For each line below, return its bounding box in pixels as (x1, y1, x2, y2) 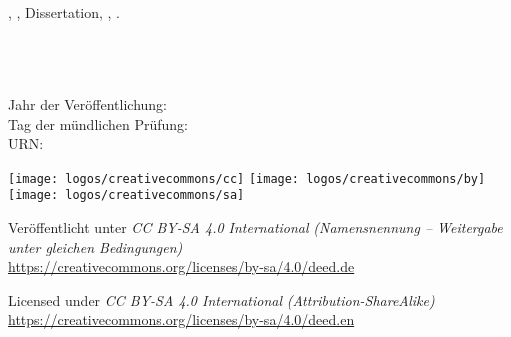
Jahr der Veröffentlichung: (8, 93, 167, 114)
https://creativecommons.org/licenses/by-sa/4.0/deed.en (8, 309, 355, 330)
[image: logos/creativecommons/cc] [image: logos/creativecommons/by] (8, 171, 486, 186)
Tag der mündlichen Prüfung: (8, 113, 188, 134)
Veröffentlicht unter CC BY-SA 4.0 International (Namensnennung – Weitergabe (8, 217, 503, 238)
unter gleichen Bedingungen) (8, 236, 183, 257)
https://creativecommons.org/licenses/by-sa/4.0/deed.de (8, 256, 355, 277)
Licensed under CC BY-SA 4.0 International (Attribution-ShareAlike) (8, 289, 435, 310)
